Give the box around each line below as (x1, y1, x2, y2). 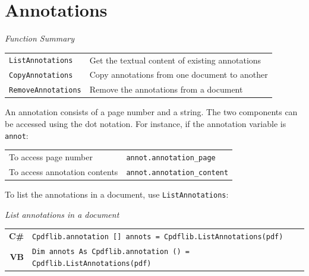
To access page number (9, 151, 93, 163)
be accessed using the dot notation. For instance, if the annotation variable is (5, 118, 286, 130)
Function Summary (5, 32, 75, 45)
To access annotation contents (9, 165, 118, 177)
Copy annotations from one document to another (89, 68, 268, 81)
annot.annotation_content (126, 168, 229, 177)
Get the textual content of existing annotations (89, 53, 261, 66)
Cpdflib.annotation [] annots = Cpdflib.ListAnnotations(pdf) (32, 233, 283, 242)
